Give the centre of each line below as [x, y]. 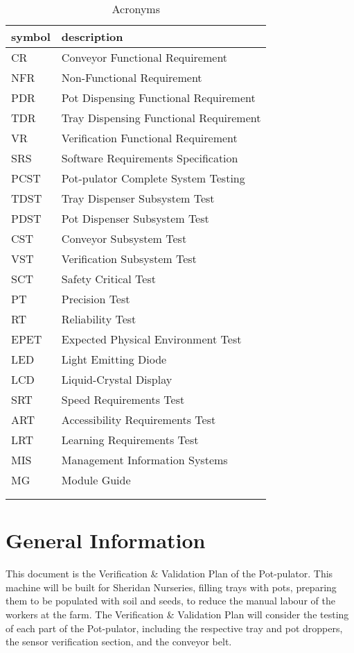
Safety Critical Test [108, 279]
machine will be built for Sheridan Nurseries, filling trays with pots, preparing [171, 587]
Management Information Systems [144, 460]
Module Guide [96, 480]
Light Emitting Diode [114, 359]
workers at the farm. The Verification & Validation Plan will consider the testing [177, 614]
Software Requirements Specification [150, 158]
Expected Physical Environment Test [151, 339]
